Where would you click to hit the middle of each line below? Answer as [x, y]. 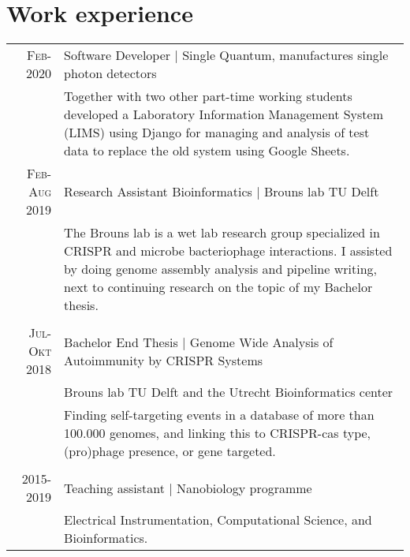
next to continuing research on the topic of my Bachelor [218, 287]
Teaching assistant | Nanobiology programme [188, 488]
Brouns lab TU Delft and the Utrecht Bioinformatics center [229, 392]
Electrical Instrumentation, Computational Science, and [218, 520]
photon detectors [110, 73]
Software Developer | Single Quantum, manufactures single [226, 55]
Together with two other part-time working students [208, 96]
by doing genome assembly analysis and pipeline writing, [220, 269]
